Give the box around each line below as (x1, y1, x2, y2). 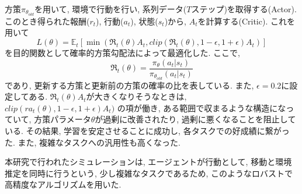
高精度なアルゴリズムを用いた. (5, 178, 122, 191)
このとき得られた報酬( (5, 15, 90, 27)
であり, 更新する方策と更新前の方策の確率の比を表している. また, (5, 79, 254, 91)
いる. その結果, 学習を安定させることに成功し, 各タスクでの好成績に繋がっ (5, 124, 290, 136)
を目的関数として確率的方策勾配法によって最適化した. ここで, (5, 47, 240, 59)
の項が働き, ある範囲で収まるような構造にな (117, 101, 286, 114)
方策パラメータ (34, 113, 91, 125)
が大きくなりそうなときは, (86, 90, 187, 103)
